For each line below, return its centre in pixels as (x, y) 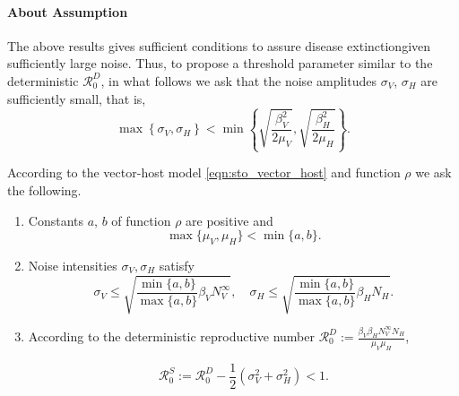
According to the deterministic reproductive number (171, 336)
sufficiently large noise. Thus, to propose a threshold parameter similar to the (220, 63)
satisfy (177, 266)
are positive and (229, 220)
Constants (56, 220)
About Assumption (68, 11)
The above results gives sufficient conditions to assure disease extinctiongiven (219, 45)
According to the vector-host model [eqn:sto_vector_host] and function (204, 172)
